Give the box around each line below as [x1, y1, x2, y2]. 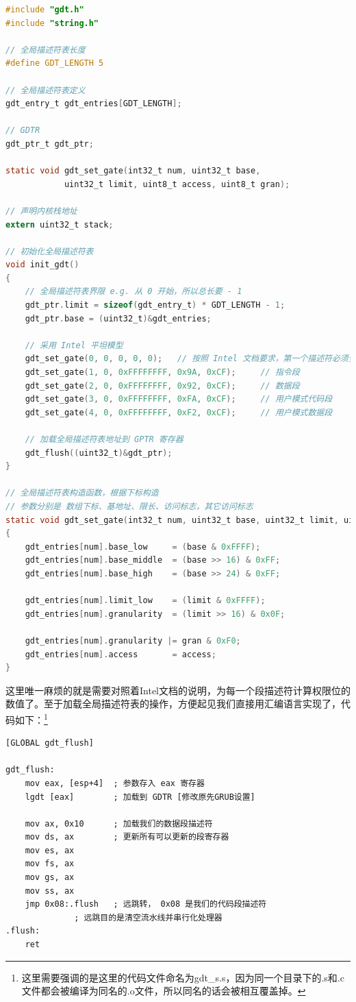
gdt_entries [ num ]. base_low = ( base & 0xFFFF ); [25, 541, 261, 552]
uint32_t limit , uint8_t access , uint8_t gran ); [64, 179, 290, 189]
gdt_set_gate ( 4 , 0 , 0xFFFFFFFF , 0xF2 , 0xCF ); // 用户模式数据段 [25, 407, 333, 417]
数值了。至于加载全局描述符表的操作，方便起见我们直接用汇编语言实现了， [5, 696, 341, 711]
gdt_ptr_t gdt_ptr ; [5, 138, 94, 149]
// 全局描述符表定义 [5, 85, 86, 95]
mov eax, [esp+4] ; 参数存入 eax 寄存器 [25, 778, 205, 788]
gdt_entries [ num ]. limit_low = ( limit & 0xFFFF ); [25, 596, 266, 606]
